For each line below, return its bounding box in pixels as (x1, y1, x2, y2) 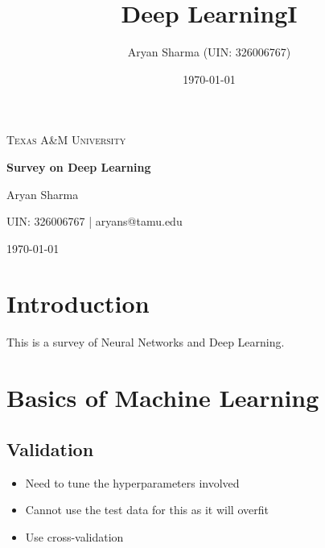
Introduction (6, 287, 150, 320)
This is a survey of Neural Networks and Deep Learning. (6, 334, 285, 351)
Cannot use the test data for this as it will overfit (25, 501, 269, 518)
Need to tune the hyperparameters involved (25, 474, 240, 491)
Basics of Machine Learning (6, 381, 319, 414)
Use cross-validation (25, 528, 124, 545)
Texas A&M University (6, 131, 126, 148)
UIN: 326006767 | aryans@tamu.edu (6, 213, 183, 230)
